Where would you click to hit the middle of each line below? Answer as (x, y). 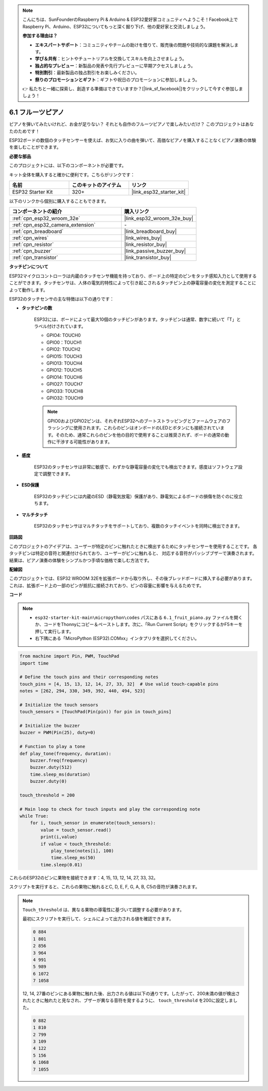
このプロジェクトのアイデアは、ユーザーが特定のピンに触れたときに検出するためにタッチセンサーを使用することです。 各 (133, 546)
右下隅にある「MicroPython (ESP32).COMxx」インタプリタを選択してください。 (117, 638)
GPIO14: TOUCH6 (65, 377)
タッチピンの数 (37, 308)
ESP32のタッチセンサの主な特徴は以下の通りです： (62, 299)
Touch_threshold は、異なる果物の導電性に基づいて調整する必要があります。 (103, 910)
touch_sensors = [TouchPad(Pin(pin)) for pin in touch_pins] (96, 712)
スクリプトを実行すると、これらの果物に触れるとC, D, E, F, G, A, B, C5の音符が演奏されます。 (104, 887)
